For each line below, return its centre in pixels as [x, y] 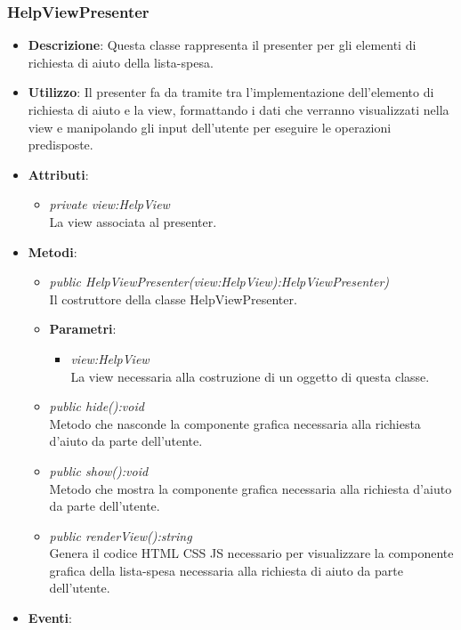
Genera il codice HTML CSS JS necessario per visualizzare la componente [251, 553]
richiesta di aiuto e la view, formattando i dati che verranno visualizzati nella [239, 109]
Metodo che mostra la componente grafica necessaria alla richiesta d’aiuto [251, 488]
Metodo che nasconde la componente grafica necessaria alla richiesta [235, 423]
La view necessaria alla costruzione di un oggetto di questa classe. [250, 376]
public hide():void [97, 406]
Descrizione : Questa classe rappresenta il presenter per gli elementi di [222, 45]
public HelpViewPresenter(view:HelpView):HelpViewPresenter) [219, 282]
